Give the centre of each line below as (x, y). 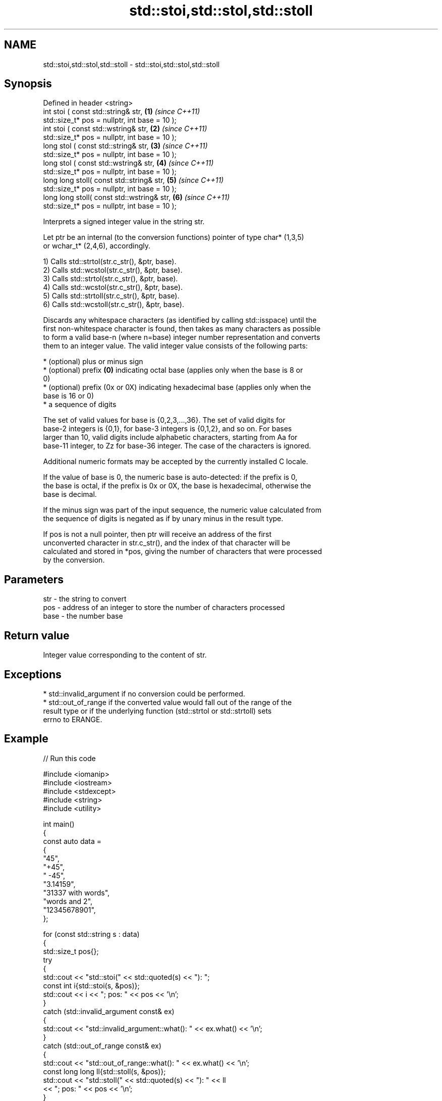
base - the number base (83, 616)
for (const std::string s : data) (91, 934)
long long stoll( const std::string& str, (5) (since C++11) (133, 180)
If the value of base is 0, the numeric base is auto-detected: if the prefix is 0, (170, 477)
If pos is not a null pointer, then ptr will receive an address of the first (157, 534)
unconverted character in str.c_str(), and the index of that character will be (167, 543)
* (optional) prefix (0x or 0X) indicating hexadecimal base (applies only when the (177, 387)
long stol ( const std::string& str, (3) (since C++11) (125, 146)
